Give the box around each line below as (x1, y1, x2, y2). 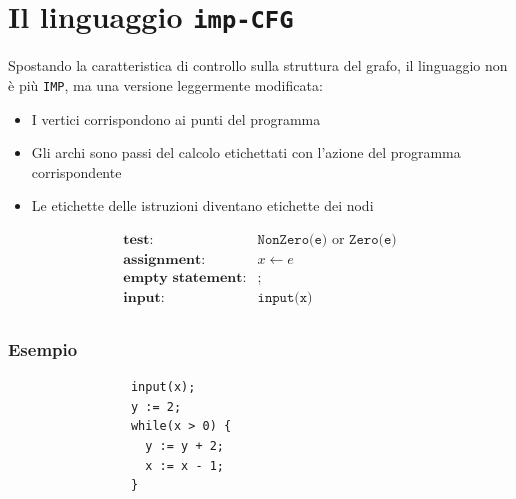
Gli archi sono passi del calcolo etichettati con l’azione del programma (31, 142, 461, 163)
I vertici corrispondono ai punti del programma (31, 108, 321, 129)
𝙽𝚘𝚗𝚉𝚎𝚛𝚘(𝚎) (257, 232, 328, 247)
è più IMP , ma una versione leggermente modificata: (8, 74, 323, 95)
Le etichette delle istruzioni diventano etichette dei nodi (31, 195, 374, 216)
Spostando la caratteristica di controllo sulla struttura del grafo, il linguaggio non (8, 55, 508, 76)
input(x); (130, 380, 196, 395)
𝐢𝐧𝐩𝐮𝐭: (123, 290, 165, 305)
